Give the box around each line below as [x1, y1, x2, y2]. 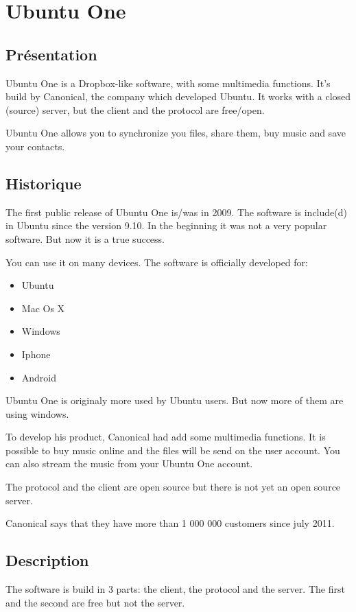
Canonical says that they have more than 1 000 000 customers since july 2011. [5, 516, 335, 530]
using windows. [5, 406, 69, 421]
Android [21, 370, 57, 384]
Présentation [5, 43, 97, 64]
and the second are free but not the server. [5, 595, 185, 609]
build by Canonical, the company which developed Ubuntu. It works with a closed [5, 89, 351, 104]
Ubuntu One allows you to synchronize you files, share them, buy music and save [5, 126, 346, 140]
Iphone [21, 346, 51, 361]
